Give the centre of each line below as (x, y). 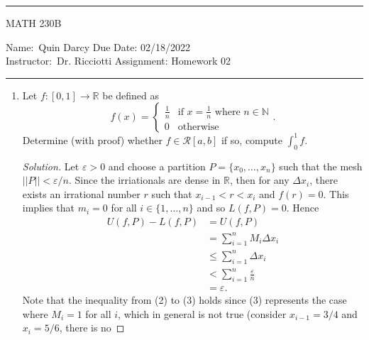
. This (336, 193)
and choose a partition (157, 166)
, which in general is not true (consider (202, 313)
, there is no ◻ (92, 328)
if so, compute (252, 139)
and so (211, 208)
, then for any (259, 180)
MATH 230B (34, 23)
